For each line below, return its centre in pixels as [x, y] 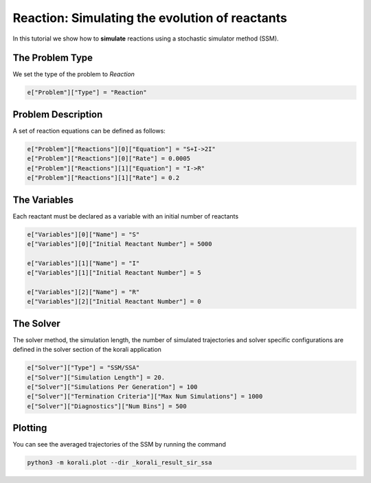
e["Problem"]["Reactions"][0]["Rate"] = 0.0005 [109, 159]
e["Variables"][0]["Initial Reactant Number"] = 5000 [120, 244]
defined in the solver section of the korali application [87, 350]
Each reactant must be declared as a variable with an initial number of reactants [126, 216]
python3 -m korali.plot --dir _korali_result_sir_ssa [120, 463]
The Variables [43, 200]
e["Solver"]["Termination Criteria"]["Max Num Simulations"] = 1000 [145, 396]
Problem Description [58, 114]
